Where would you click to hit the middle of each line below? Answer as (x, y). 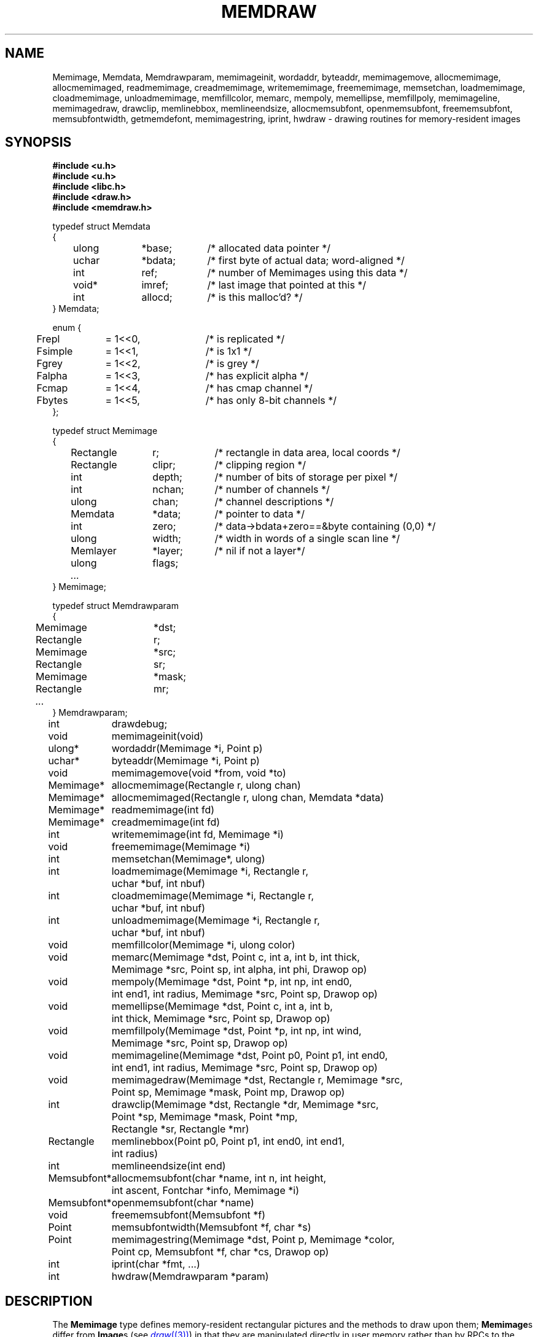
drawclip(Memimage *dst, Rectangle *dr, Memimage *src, (245, 1105)
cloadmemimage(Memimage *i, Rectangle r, (213, 896)
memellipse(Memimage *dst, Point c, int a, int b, (222, 1006)
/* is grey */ (232, 364)
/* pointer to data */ (259, 514)
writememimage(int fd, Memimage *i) (197, 835)
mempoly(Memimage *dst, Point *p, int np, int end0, (232, 982)
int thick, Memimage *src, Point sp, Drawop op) (221, 1019)
